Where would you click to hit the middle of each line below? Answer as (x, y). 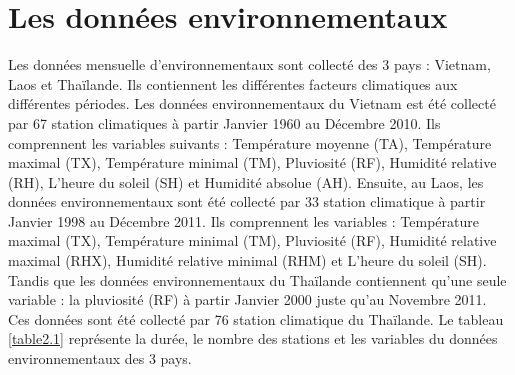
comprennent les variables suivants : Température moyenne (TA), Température (250, 142)
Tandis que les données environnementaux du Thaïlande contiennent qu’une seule (257, 279)
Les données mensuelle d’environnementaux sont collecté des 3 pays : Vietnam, (249, 64)
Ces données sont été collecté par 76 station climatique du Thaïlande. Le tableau (256, 318)
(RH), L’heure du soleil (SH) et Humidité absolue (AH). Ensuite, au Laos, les (246, 181)
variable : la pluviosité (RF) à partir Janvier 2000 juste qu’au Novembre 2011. (247, 299)
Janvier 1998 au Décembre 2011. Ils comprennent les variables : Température (243, 220)
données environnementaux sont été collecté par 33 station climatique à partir (247, 201)
